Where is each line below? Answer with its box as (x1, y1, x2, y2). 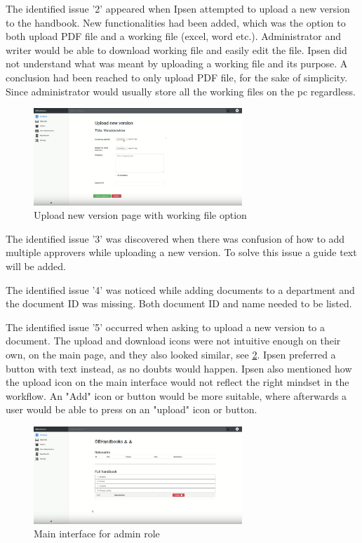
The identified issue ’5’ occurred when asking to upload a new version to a (6, 319, 326, 334)
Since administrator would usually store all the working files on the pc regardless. (6, 83, 356, 98)
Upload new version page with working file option (34, 208, 247, 222)
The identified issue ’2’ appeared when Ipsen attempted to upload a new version (6, 1, 350, 15)
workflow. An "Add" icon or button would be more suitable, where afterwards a (6, 388, 347, 403)
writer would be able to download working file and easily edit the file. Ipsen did (6, 42, 347, 57)
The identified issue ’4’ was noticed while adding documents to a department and (6, 282, 355, 297)
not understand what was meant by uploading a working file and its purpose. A (6, 56, 348, 71)
